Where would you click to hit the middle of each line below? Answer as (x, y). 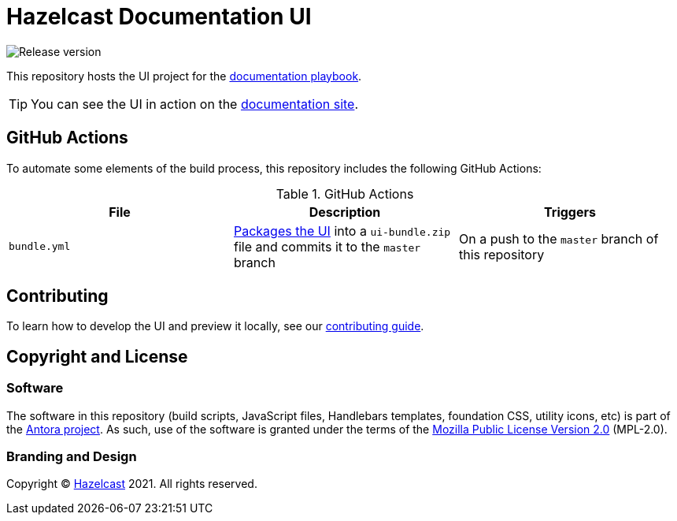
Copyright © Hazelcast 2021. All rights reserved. (132, 484)
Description (345, 212)
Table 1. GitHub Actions (345, 194)
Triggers (570, 212)
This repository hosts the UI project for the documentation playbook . (184, 76)
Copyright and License (97, 356)
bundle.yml (40, 247)
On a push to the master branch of (559, 238)
